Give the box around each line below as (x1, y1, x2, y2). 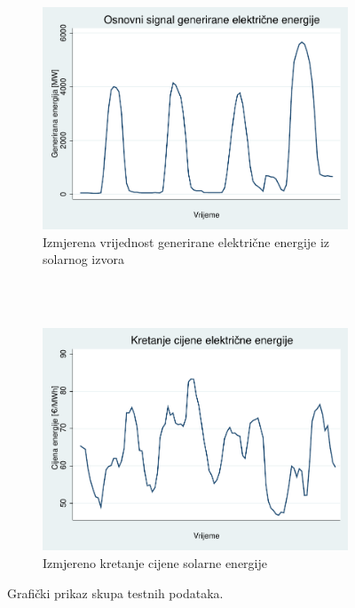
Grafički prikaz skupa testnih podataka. (7, 583, 224, 602)
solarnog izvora (43, 250, 124, 268)
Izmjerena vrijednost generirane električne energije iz (43, 232, 330, 251)
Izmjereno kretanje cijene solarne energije (43, 553, 267, 572)
